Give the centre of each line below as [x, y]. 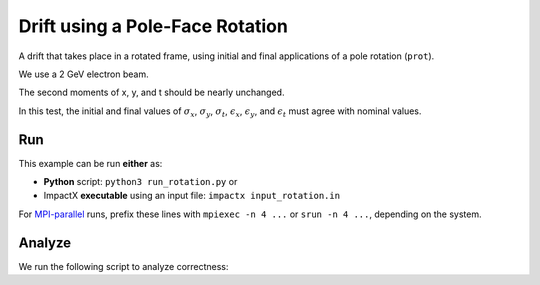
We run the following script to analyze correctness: [123, 266]
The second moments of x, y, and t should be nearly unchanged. [151, 92]
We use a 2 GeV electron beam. [83, 74]
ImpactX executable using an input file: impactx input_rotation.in [191, 196]
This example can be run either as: [90, 163]
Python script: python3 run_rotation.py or [140, 182]
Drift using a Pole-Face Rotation [153, 26]
